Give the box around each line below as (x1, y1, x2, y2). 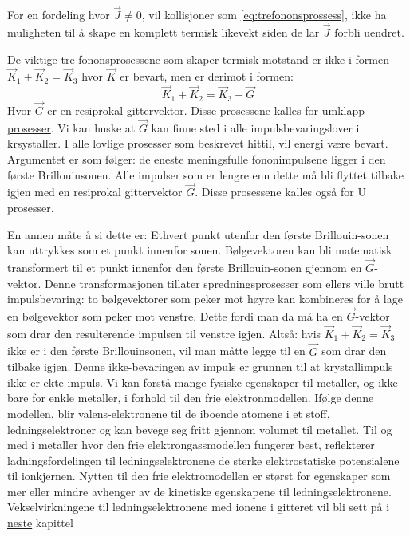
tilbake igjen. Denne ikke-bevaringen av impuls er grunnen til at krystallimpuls (7, 358, 393, 375)
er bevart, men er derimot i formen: (120, 68, 294, 85)
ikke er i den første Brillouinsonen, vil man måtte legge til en (7, 342, 306, 359)
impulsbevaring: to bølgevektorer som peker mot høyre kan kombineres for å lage (7, 290, 403, 307)
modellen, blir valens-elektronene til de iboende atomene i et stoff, (7, 404, 330, 421)
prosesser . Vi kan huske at (7, 119, 136, 136)
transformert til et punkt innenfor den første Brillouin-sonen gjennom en (7, 258, 362, 275)
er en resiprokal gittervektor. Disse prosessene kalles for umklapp (47, 101, 365, 118)
